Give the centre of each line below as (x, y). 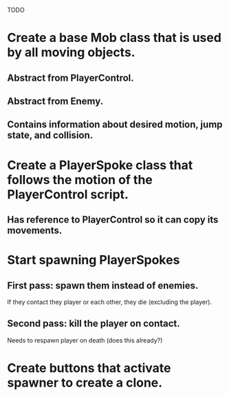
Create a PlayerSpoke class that (100, 165)
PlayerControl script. (68, 194)
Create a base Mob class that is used (115, 38)
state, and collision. (50, 135)
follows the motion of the (80, 180)
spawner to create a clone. (85, 383)
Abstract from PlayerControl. (70, 78)
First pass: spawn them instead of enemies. (103, 285)
